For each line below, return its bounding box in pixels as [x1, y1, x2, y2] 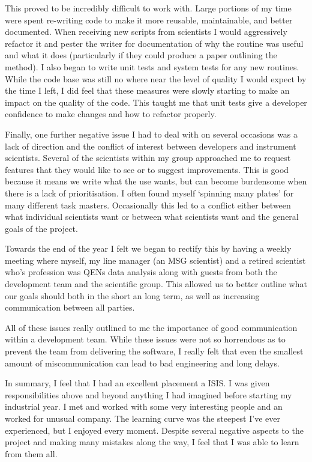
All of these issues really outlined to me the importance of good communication [5, 321, 298, 333]
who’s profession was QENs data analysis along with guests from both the [5, 266, 277, 278]
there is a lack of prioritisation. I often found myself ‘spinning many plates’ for [5, 186, 294, 199]
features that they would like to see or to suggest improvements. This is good [5, 163, 289, 175]
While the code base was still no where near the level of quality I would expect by [5, 72, 307, 85]
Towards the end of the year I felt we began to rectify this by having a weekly [5, 242, 292, 255]
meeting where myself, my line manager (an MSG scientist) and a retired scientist [5, 254, 306, 266]
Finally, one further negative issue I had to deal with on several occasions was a [5, 127, 298, 140]
